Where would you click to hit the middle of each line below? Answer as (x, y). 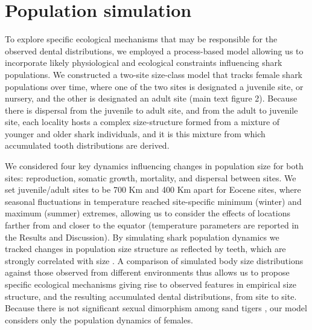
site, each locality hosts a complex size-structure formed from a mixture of (142, 122)
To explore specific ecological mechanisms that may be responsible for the (141, 39)
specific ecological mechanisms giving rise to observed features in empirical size (151, 284)
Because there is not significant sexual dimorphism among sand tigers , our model (156, 308)
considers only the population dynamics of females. (99, 319)
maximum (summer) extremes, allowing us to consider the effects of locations (148, 213)
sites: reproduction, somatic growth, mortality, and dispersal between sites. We (151, 177)
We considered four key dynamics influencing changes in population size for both (154, 166)
